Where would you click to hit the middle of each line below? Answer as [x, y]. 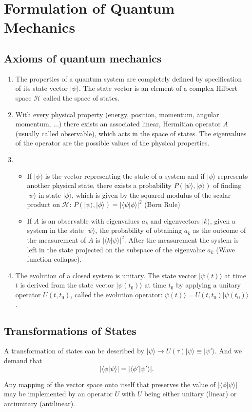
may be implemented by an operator [58, 394]
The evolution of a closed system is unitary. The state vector [106, 275]
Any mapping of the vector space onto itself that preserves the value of [110, 384]
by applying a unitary [208, 285]
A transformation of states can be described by [74, 351]
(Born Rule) [162, 204]
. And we [228, 351]
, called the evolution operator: [116, 295]
